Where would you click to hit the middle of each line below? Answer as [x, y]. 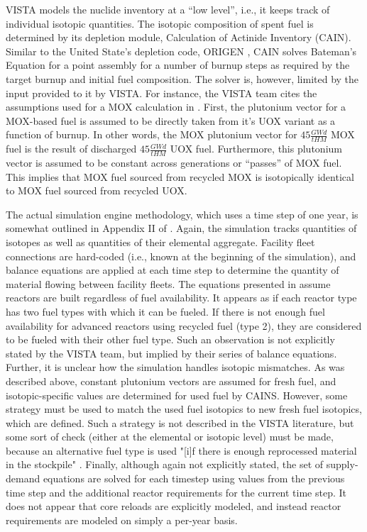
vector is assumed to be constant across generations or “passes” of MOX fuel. [174, 162]
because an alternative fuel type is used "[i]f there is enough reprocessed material [181, 450]
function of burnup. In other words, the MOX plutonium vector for [152, 134]
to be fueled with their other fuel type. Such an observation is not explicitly [170, 339]
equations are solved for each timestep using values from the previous [194, 478]
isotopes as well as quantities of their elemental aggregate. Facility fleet [160, 242]
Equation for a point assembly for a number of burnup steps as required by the [178, 65]
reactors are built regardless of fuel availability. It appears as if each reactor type [181, 298]
